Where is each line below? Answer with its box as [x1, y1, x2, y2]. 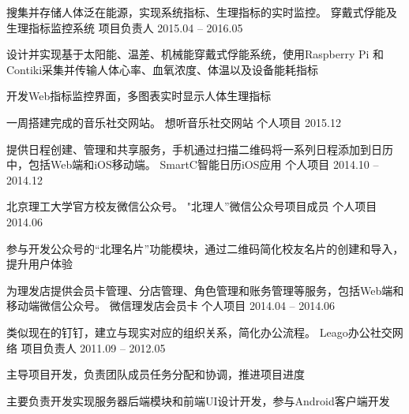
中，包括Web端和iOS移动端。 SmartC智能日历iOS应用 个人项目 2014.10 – [6, 156, 379, 173]
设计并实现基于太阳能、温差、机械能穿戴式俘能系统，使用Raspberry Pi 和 [6, 46, 385, 62]
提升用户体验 [6, 255, 73, 272]
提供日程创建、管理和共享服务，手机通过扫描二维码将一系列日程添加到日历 [6, 140, 393, 157]
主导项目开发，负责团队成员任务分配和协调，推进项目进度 [6, 366, 305, 382]
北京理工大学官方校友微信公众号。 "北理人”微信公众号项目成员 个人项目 [6, 198, 377, 214]
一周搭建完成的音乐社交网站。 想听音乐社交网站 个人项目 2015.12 [6, 114, 341, 130]
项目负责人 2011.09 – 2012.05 [21, 339, 166, 356]
